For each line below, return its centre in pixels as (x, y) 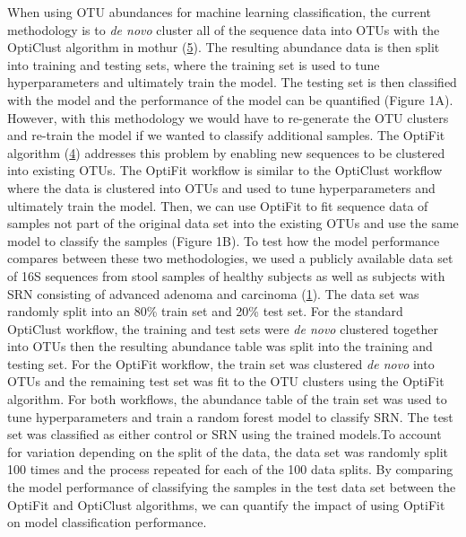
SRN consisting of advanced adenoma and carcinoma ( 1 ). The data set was (213, 293)
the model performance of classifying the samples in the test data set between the (232, 487)
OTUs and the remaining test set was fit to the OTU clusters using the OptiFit (226, 381)
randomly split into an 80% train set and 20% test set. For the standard (205, 311)
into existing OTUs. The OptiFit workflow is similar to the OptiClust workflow (225, 170)
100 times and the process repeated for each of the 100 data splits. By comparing (230, 469)
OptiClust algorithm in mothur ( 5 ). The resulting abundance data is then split (224, 47)
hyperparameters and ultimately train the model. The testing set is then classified (232, 82)
